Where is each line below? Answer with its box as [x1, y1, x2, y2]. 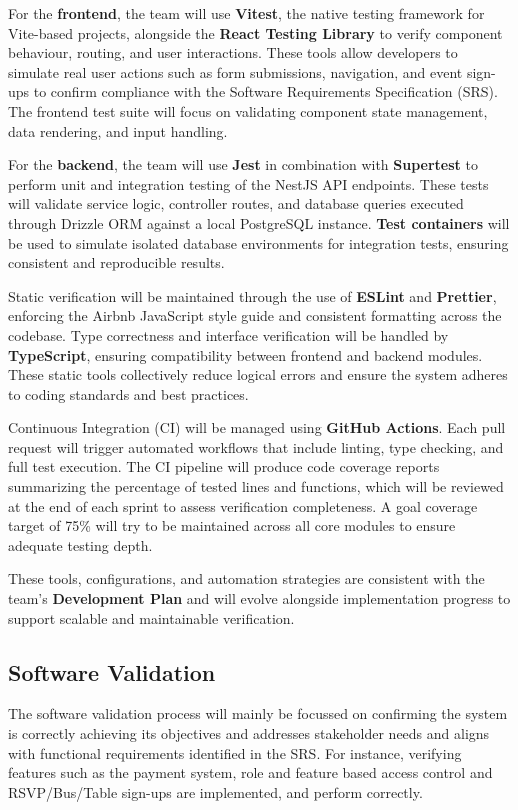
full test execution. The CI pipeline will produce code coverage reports [8, 456, 440, 477]
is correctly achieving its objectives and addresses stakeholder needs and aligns [8, 723, 490, 744]
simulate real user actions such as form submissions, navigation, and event [8, 61, 463, 82]
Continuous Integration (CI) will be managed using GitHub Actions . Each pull [8, 417, 506, 438]
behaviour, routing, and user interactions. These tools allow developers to [8, 42, 458, 63]
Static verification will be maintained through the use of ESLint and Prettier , [8, 285, 497, 306]
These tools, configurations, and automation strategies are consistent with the [8, 568, 485, 589]
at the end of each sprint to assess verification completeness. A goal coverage [8, 495, 478, 516]
